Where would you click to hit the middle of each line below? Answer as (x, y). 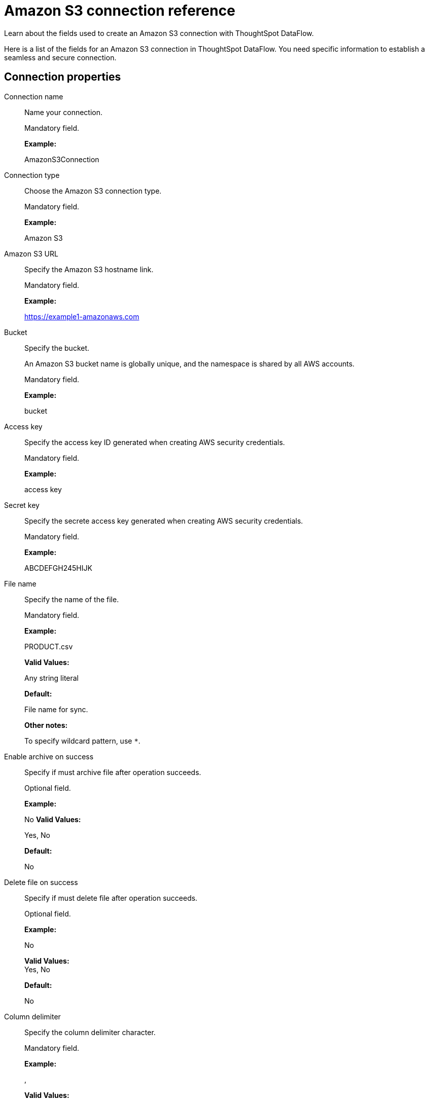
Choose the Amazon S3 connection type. (93, 191)
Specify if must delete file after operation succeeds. (111, 898)
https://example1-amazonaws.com (82, 316)
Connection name (34, 96)
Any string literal (52, 678)
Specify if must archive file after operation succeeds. (113, 772)
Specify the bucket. (57, 348)
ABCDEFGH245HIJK (58, 568)
